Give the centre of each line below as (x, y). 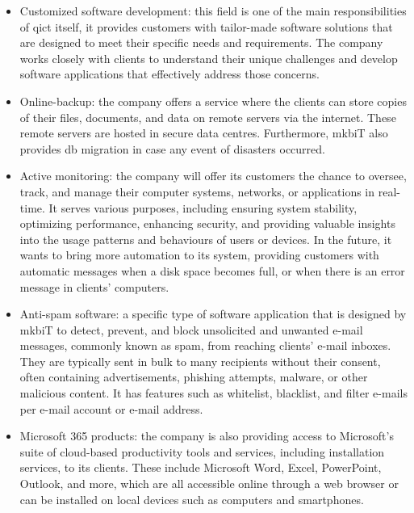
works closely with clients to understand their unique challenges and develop (209, 58)
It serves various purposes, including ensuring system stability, (203, 207)
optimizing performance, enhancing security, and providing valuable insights (207, 223)
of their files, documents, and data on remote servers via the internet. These (208, 117)
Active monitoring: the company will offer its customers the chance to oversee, (213, 176)
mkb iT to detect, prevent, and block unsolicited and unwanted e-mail (191, 329)
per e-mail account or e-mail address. (111, 408)
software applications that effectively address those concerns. (169, 74)
